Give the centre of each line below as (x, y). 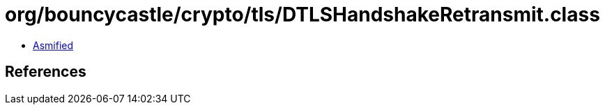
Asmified (53, 45)
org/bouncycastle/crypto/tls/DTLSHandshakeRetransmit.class (302, 15)
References (46, 72)
